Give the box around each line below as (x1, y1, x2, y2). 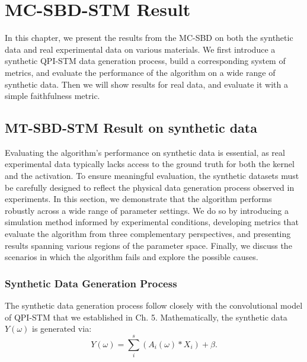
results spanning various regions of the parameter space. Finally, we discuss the (5, 239, 292, 251)
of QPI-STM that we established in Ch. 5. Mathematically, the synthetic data (5, 310, 287, 323)
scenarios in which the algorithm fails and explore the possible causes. (5, 251, 258, 263)
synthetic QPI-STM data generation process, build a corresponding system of (5, 55, 286, 67)
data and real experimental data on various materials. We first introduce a (5, 43, 276, 55)
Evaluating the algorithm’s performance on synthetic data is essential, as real (5, 146, 285, 158)
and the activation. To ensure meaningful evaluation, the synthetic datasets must (5, 169, 299, 182)
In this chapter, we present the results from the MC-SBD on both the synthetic (5, 31, 293, 44)
